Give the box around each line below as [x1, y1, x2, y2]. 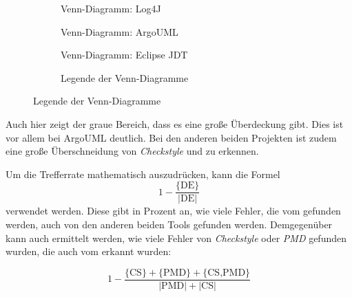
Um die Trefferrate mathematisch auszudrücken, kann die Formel [6, 166, 280, 181]
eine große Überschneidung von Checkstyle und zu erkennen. [6, 144, 259, 158]
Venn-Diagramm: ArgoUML [61, 24, 178, 38]
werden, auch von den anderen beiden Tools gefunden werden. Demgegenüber [6, 217, 333, 231]
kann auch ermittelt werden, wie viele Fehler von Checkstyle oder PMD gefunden [6, 230, 346, 245]
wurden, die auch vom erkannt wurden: [6, 244, 172, 258]
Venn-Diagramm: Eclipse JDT [61, 47, 188, 62]
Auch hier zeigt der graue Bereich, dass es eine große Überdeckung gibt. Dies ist [6, 116, 344, 131]
